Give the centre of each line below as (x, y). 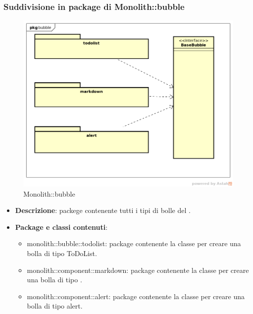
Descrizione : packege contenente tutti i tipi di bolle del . (103, 210)
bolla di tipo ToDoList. (62, 253)
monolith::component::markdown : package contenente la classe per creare (138, 270)
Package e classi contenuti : (61, 227)
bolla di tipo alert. (55, 306)
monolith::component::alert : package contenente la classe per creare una (136, 296)
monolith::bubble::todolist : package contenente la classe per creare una (134, 243)
